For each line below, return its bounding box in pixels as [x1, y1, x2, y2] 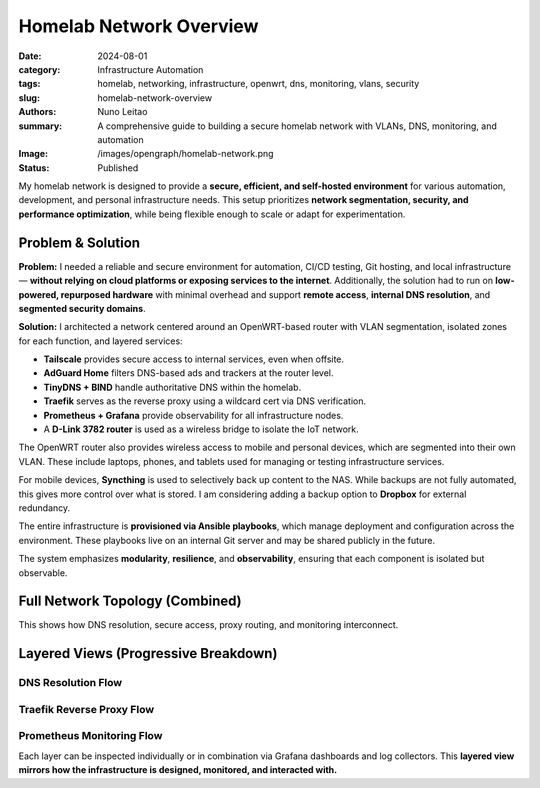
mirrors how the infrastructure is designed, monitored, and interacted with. [18, 764, 338, 776]
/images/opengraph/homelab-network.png [97, 148, 274, 160]
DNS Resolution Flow [18, 676, 123, 690]
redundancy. [18, 502, 71, 514]
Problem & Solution [18, 234, 140, 251]
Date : [18, 50, 42, 62]
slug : [18, 91, 40, 104]
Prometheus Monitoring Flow [18, 729, 163, 743]
